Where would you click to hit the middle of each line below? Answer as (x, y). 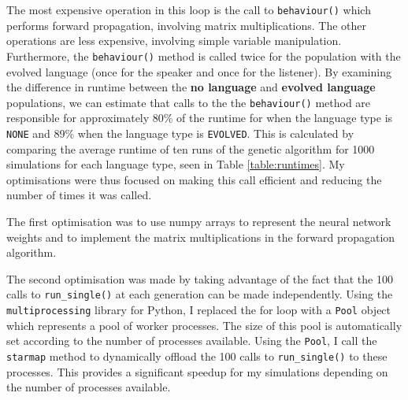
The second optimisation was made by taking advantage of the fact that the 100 (200, 278)
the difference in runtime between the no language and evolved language (191, 87)
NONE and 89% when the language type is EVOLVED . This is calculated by (180, 133)
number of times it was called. (79, 195)
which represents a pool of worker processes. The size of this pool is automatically (204, 325)
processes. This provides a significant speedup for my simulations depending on (197, 371)
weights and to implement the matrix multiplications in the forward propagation (201, 237)
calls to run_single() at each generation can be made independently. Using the (200, 294)
